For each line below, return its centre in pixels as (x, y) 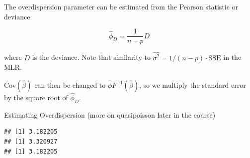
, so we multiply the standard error (193, 84)
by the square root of (36, 97)
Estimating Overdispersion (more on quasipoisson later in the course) (110, 114)
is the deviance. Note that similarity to (91, 57)
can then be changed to (70, 84)
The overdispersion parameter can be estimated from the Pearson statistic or (121, 6)
